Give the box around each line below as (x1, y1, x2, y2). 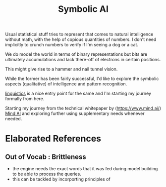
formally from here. (5, 96, 45, 102)
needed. (5, 116, 22, 122)
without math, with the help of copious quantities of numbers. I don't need (5, 37, 157, 42)
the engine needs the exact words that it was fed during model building (12, 166, 158, 172)
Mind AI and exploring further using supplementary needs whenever (5, 111, 145, 116)
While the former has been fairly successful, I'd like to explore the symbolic (5, 75, 159, 82)
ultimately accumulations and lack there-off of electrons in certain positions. (5, 57, 161, 63)
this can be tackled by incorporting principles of (12, 176, 111, 182)
